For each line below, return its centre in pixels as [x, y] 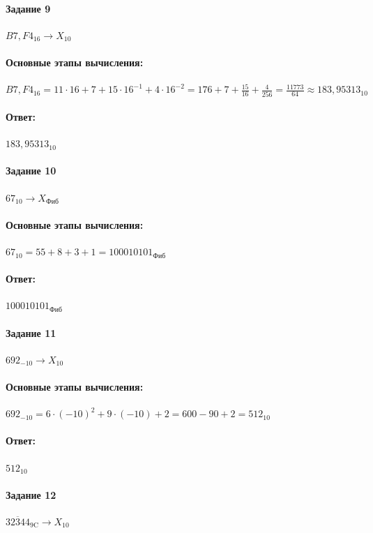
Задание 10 [31, 171]
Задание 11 [31, 332]
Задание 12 [31, 494]
